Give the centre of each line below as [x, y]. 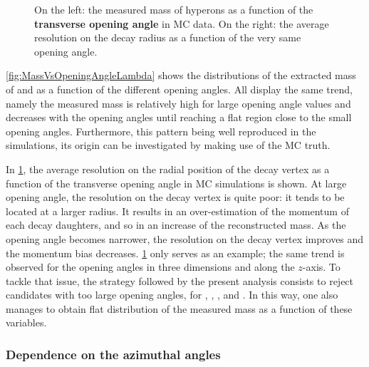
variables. [26, 322]
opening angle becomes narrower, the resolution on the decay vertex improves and [185, 238]
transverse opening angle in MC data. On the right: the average [182, 23]
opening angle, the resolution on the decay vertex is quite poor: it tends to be [175, 197]
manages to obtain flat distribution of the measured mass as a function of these [179, 308]
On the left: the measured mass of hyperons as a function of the [174, 9]
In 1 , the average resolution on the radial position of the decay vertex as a [168, 169]
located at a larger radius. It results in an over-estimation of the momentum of [177, 211]
